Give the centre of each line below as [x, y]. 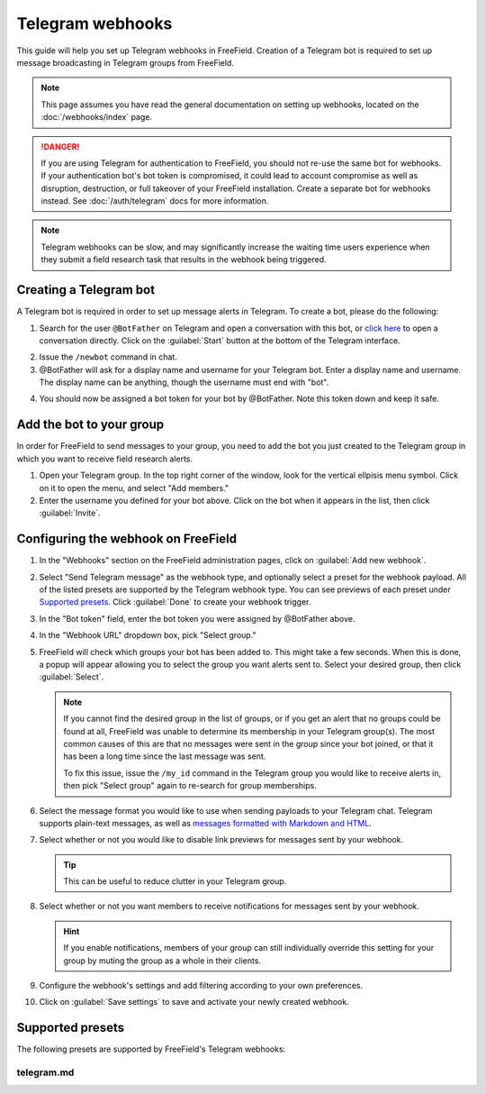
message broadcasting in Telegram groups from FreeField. [125, 62]
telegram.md [45, 1072]
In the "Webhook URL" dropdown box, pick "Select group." [148, 635]
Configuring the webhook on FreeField [127, 539]
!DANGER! [60, 146]
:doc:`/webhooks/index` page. [97, 117]
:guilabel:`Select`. [72, 677]
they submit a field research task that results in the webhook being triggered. [184, 260]
